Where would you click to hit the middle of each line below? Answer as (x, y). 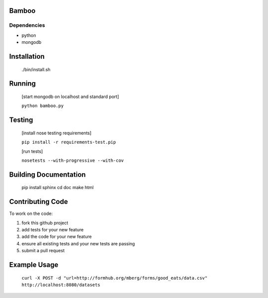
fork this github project (45, 223)
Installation (27, 56)
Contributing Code (38, 202)
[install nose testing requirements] (57, 133)
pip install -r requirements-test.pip (69, 142)
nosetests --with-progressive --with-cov (73, 160)
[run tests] (32, 151)
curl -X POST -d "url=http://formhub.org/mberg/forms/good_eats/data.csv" (115, 278)
